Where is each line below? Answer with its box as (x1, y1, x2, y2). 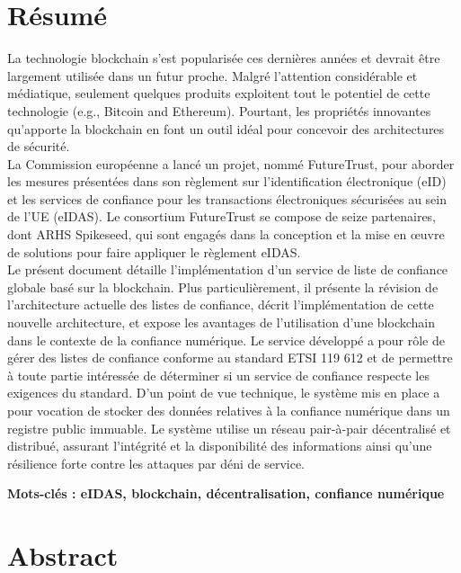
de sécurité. (7, 137, 70, 156)
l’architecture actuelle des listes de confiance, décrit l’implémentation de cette (7, 295, 434, 314)
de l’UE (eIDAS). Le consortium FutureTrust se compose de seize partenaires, (7, 207, 437, 226)
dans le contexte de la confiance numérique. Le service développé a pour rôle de (7, 330, 445, 349)
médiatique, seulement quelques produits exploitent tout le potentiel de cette (7, 84, 430, 103)
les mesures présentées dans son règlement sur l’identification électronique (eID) (7, 172, 447, 191)
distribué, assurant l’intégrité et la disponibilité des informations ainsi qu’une (7, 436, 432, 455)
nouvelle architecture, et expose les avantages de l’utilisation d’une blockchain (7, 313, 435, 332)
